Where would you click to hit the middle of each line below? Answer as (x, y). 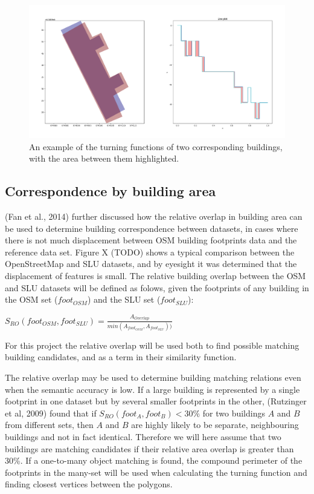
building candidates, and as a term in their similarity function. (121, 357)
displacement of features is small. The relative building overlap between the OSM (155, 276)
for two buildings (234, 413)
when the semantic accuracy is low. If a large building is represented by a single (152, 389)
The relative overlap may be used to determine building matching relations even (153, 377)
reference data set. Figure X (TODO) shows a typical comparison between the (150, 252)
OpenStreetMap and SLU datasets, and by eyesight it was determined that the (151, 264)
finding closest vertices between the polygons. (89, 484)
